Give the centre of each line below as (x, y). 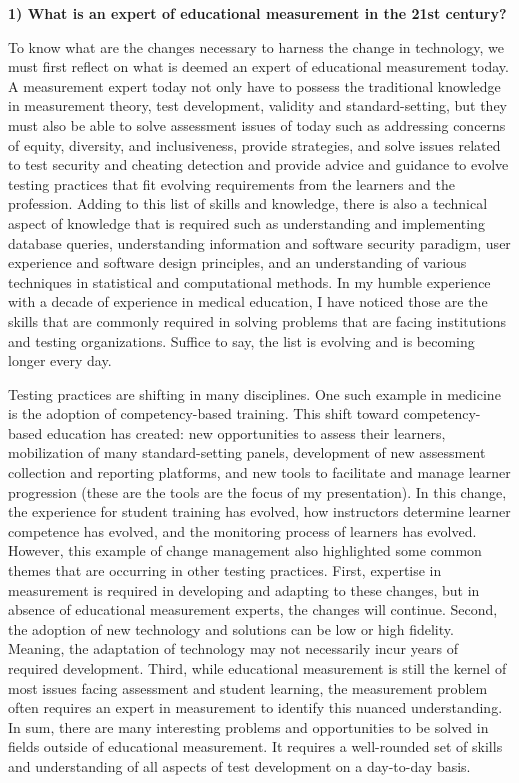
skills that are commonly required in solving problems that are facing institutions (257, 320)
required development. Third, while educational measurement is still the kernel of (257, 668)
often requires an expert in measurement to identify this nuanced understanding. (255, 707)
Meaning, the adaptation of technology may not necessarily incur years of (233, 648)
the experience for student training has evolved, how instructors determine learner (259, 511)
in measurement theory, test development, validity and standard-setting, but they (257, 105)
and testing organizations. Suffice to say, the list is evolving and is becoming (241, 340)
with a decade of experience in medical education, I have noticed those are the (248, 301)
